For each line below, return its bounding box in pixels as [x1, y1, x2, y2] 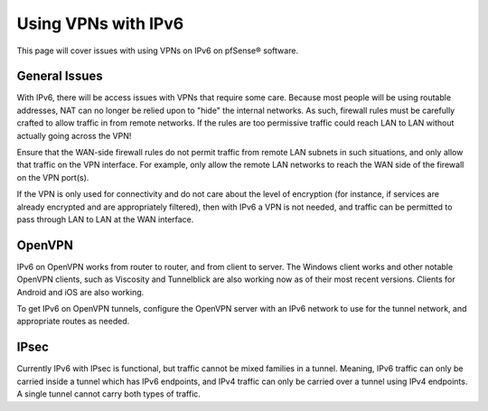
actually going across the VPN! [16, 130, 132, 141]
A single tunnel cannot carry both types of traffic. [16, 388, 201, 399]
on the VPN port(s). [16, 172, 89, 182]
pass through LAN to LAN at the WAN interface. [16, 213, 194, 225]
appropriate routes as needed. [16, 316, 130, 327]
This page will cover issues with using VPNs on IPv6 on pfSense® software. [16, 45, 298, 56]
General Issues [16, 69, 103, 84]
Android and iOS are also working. [16, 286, 145, 297]
